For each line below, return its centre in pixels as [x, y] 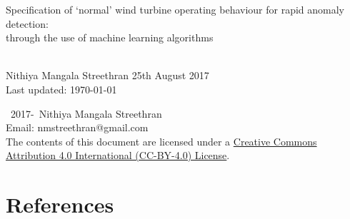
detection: [27, 23]
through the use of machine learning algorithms [110, 37]
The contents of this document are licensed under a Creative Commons [161, 141]
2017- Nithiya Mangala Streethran [86, 113]
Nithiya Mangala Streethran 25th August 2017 [107, 75]
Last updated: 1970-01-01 [61, 89]
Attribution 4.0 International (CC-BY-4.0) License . [118, 155]
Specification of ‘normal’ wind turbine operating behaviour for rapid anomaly [175, 9]
